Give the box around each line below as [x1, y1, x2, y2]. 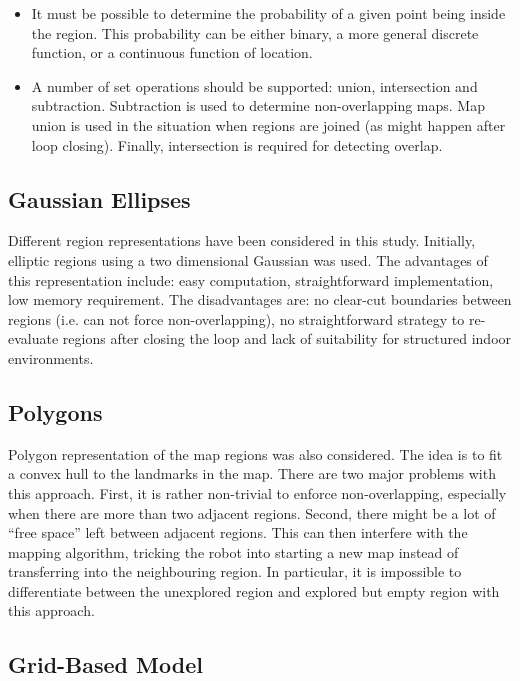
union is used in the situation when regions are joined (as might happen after [31, 114, 506, 135]
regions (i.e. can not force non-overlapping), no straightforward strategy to [8, 308, 465, 329]
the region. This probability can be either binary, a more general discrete [31, 22, 479, 43]
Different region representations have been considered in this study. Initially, [8, 230, 476, 251]
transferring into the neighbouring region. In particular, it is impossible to [8, 561, 462, 582]
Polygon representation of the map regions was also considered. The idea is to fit [8, 443, 503, 464]
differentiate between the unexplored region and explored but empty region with [8, 580, 500, 601]
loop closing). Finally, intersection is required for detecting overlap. [31, 134, 443, 155]
